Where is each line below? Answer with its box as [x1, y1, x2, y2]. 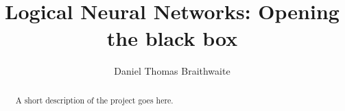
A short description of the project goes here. [15, 94, 174, 106]
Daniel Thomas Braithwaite [114, 64, 230, 78]
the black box [106, 24, 238, 52]
